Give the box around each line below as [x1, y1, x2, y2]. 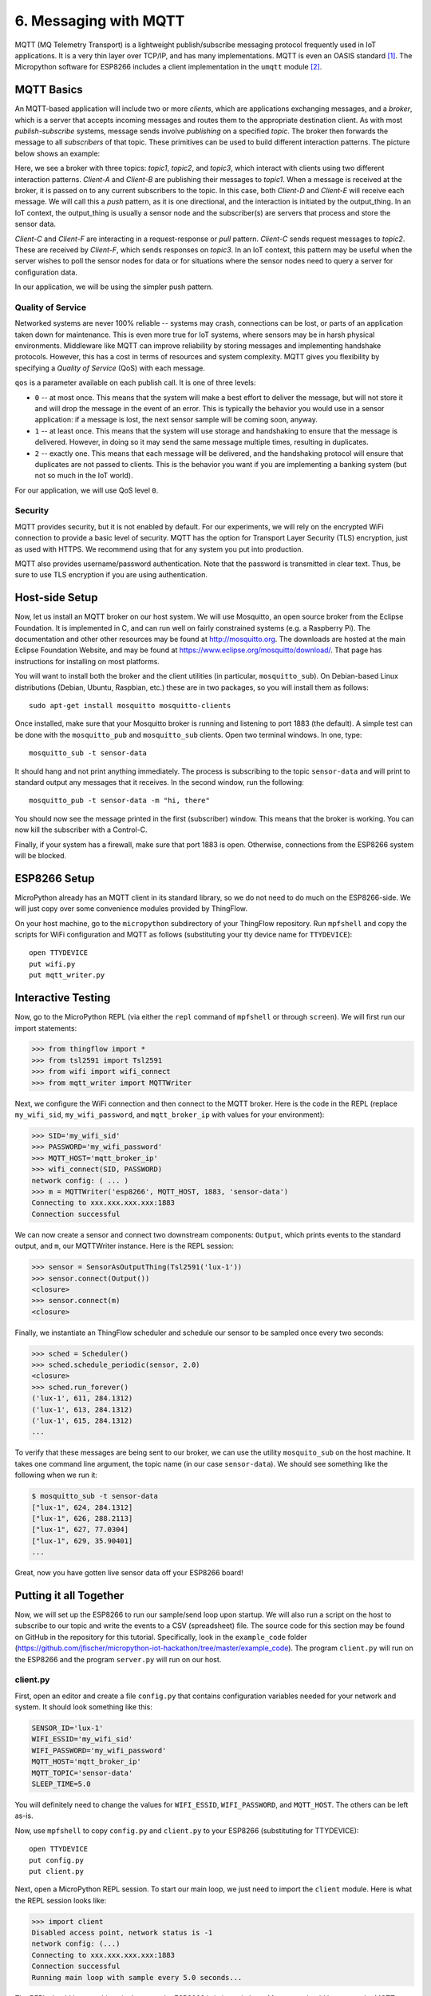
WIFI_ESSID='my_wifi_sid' [31, 1735, 133, 1744]
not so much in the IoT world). [34, 471, 133, 481]
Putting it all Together [14, 1589, 125, 1602]
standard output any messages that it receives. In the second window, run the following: [14, 778, 305, 786]
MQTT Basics [14, 83, 83, 97]
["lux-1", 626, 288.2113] [31, 1514, 133, 1523]
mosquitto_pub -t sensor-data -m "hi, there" [29, 796, 211, 806]
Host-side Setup [14, 591, 98, 604]
